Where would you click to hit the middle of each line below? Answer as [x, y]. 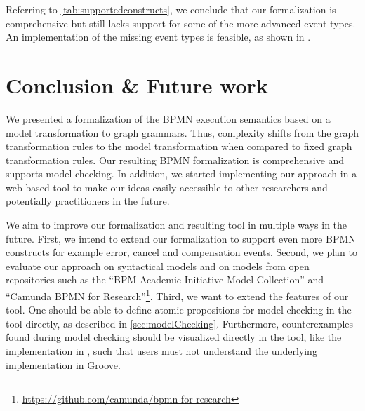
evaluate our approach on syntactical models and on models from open [158, 265]
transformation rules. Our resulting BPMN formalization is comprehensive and [175, 160]
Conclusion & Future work [137, 85]
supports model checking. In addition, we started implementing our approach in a [181, 174]
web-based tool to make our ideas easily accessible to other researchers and [167, 187]
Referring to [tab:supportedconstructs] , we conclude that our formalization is [171, 9]
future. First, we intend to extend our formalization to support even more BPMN [181, 238]
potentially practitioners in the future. [88, 201]
